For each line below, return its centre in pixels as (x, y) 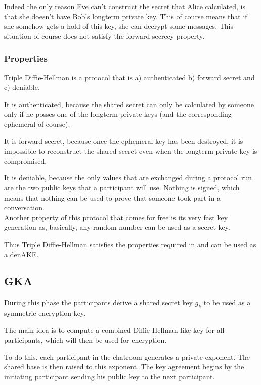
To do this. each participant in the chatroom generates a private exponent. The (127, 356)
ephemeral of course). (37, 124)
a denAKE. (21, 254)
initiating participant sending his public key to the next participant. (110, 377)
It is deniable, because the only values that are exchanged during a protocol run (128, 178)
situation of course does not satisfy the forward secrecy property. (104, 36)
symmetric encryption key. (45, 313)
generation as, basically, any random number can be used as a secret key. (117, 227)
